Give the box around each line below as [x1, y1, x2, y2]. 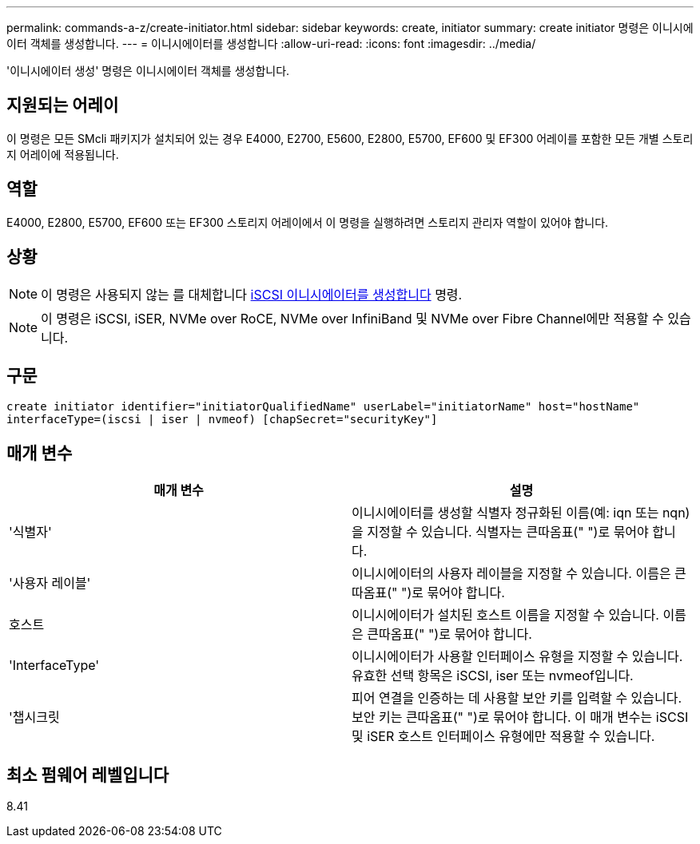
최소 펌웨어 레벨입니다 [6, 764, 169, 785]
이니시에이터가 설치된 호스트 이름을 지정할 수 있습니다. [352, 607, 659, 624]
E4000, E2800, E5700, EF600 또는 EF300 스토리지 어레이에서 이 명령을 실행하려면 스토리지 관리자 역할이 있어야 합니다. [6, 215, 609, 229]
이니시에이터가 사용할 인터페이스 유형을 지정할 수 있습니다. [352, 648, 683, 665]
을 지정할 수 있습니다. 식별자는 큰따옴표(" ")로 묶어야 [352, 524, 649, 541]
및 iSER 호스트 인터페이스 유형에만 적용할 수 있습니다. [352, 728, 655, 745]
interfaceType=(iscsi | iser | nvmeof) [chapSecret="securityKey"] [6, 413, 438, 426]
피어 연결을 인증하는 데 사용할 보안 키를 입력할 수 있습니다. [352, 690, 682, 707]
